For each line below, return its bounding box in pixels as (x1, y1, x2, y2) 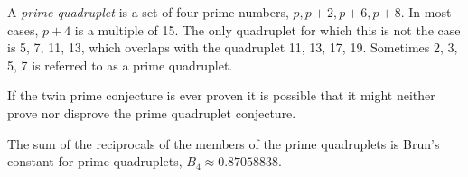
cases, (7, 20, 39, 39)
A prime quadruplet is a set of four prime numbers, (7, 3, 289, 21)
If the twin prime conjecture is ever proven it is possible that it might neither (7, 86, 435, 105)
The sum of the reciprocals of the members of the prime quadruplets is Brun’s (7, 134, 440, 153)
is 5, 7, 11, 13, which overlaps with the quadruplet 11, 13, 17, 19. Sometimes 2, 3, (7, 38, 458, 57)
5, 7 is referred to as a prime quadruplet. (7, 55, 233, 74)
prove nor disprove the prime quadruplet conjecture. (7, 103, 296, 122)
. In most (400, 3, 452, 21)
